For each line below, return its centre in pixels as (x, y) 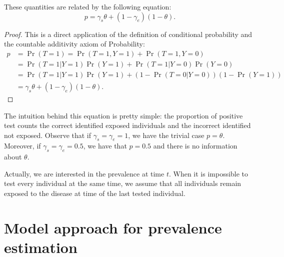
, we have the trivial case (166, 135)
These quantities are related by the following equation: (88, 6)
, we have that (105, 146)
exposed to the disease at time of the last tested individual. (95, 193)
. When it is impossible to (208, 173)
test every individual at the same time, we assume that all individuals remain (123, 183)
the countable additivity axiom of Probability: (74, 44)
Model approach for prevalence (113, 227)
